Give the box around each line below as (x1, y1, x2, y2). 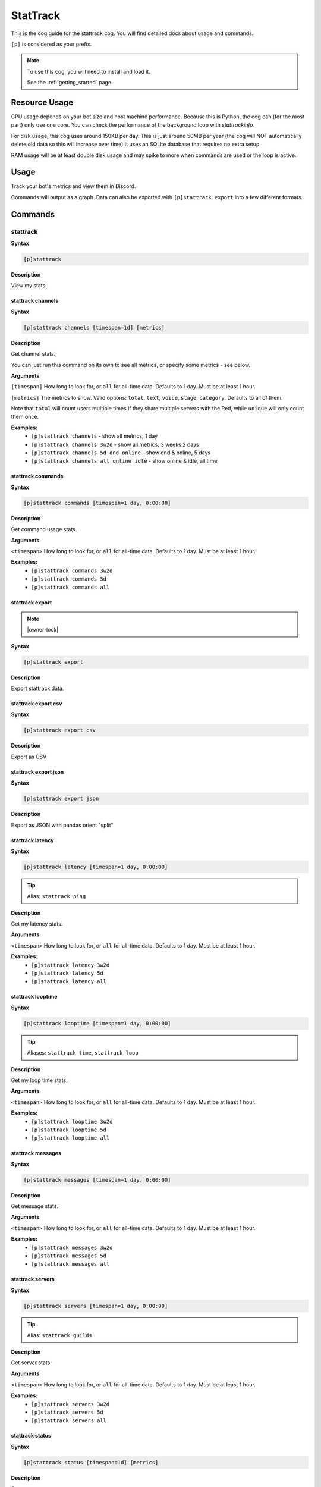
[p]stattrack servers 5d (31, 1408, 103, 1416)
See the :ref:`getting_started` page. (27, 79, 113, 86)
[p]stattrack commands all (31, 583, 110, 591)
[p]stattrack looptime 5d (31, 1126, 107, 1133)
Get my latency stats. (11, 920, 63, 927)
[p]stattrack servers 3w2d (31, 1401, 110, 1407)
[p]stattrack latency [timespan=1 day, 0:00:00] (23, 863, 168, 870)
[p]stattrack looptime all (31, 1135, 110, 1141)
